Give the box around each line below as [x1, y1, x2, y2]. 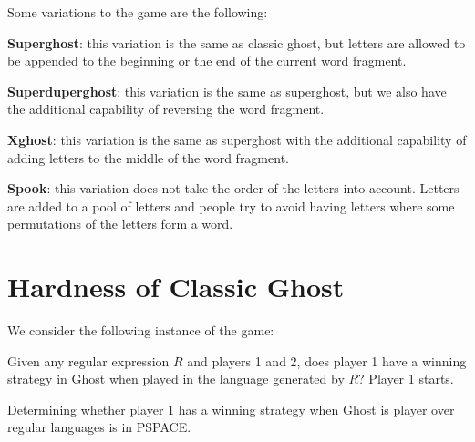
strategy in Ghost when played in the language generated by [7, 369, 345, 388]
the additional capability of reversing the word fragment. [7, 99, 325, 118]
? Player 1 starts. [358, 369, 454, 388]
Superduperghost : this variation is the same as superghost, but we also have [7, 81, 447, 100]
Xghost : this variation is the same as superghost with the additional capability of [7, 129, 467, 149]
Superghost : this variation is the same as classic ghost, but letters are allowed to [7, 33, 466, 52]
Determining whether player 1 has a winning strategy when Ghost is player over [7, 399, 455, 418]
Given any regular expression [7, 351, 170, 370]
